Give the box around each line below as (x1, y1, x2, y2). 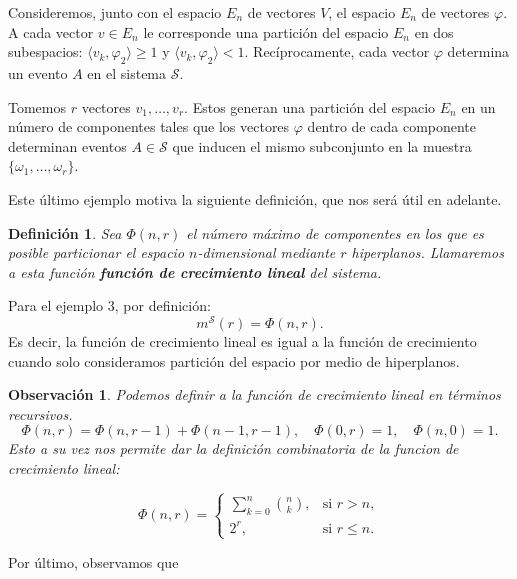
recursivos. (8, 403, 73, 424)
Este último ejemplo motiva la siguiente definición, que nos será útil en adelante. (8, 188, 502, 209)
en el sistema (87, 62, 167, 83)
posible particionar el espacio (8, 242, 185, 263)
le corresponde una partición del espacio (143, 21, 389, 42)
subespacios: (8, 41, 83, 62)
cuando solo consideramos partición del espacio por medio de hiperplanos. (8, 350, 460, 371)
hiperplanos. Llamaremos (351, 242, 504, 263)
